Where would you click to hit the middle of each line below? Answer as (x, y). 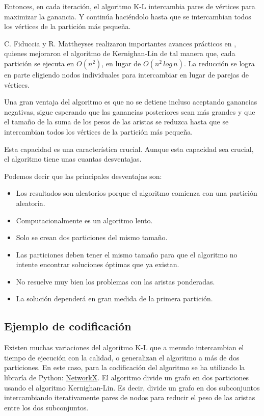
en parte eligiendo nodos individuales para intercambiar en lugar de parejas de (127, 74)
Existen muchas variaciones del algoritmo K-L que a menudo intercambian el (124, 347)
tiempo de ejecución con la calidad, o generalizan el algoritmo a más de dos (122, 357)
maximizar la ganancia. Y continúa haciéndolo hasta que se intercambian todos (128, 16)
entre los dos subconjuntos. (46, 407)
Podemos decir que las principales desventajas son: (83, 176)
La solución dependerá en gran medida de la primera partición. (114, 298)
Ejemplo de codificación (68, 326)
